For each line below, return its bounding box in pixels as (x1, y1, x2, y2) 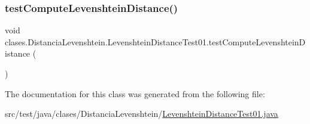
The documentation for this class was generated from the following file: (5, 87, 265, 100)
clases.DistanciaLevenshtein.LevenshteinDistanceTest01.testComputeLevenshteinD (5, 35, 306, 48)
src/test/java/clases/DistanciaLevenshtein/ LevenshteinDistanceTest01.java (5, 107, 278, 120)
